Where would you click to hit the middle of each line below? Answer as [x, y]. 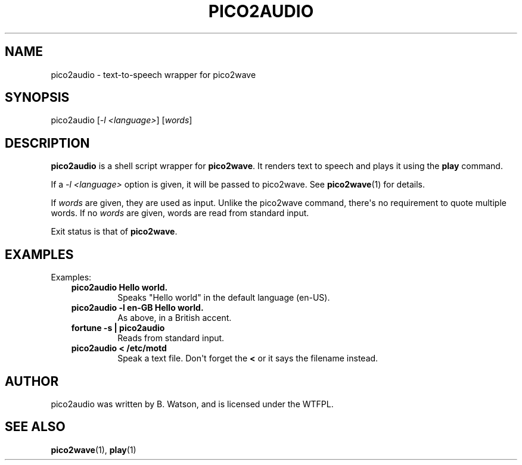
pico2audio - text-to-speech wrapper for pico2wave [153, 74]
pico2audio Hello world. [119, 288]
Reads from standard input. [171, 338]
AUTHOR [32, 381]
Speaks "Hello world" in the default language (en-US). [224, 298]
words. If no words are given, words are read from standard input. [180, 213]
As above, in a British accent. [175, 318]
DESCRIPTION [47, 143]
